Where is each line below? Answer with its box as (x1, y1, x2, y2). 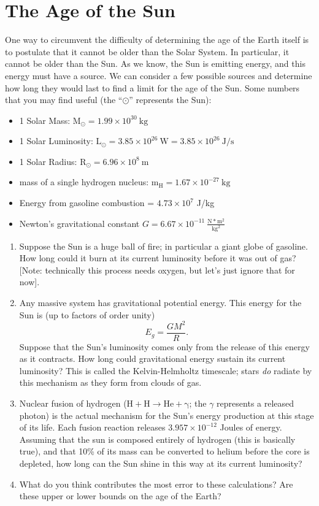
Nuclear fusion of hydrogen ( (19, 397, 127, 410)
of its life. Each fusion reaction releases (19, 421, 166, 434)
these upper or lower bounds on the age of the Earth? (19, 489, 221, 502)
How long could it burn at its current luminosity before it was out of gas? (19, 251, 296, 264)
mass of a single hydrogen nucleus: (19, 175, 149, 188)
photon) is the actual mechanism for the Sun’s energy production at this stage (19, 408, 314, 421)
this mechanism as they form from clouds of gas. (19, 376, 202, 389)
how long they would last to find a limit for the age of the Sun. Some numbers (5, 81, 300, 94)
